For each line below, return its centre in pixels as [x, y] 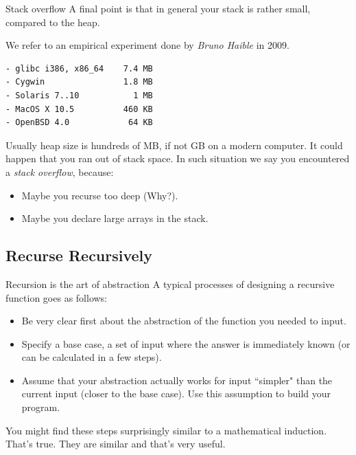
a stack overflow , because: [60, 171]
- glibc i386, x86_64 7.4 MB [79, 68]
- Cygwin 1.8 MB [79, 82]
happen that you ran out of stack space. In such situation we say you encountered [178, 158]
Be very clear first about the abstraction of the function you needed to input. [184, 321]
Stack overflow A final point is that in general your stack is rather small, [158, 8]
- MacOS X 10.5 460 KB [79, 109]
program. [41, 407]
